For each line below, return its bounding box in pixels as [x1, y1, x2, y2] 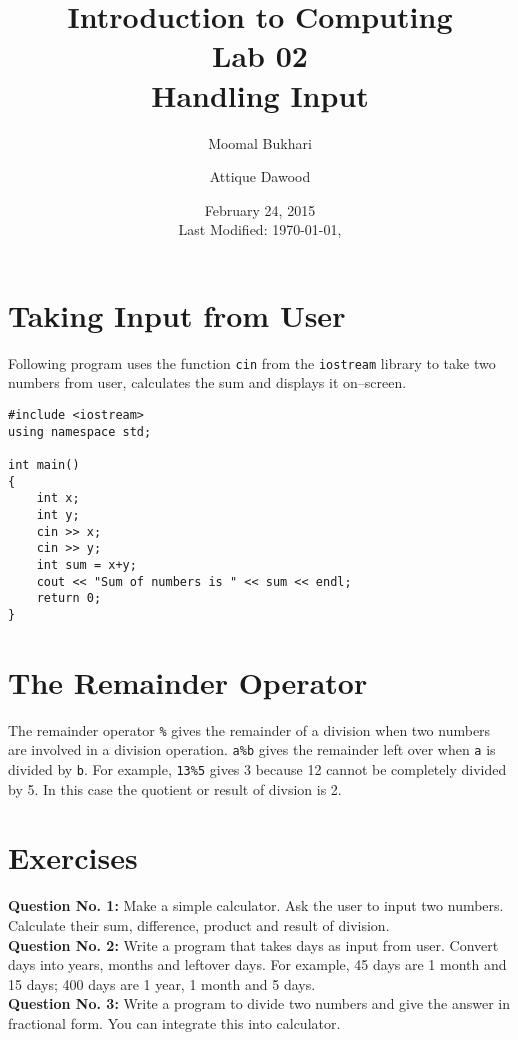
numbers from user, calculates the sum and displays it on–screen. [8, 372, 407, 393]
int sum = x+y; [36, 557, 137, 572]
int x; [36, 491, 80, 506]
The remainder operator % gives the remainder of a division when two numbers [8, 719, 491, 740]
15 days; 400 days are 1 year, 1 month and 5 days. [8, 973, 316, 994]
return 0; [36, 591, 102, 606]
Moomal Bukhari [208, 132, 312, 153]
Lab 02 [212, 35, 308, 76]
